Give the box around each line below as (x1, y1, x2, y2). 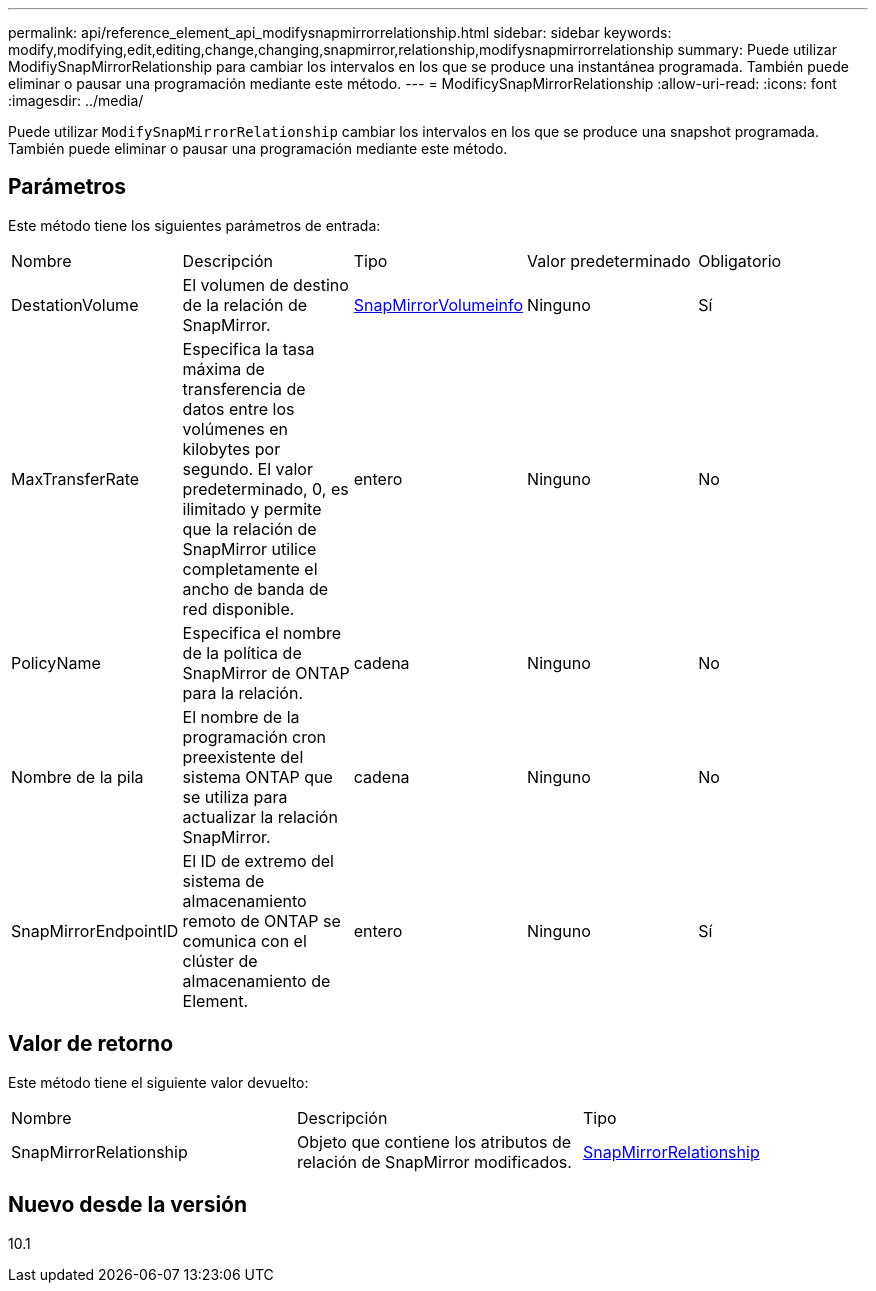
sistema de (182, 870, 265, 891)
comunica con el (182, 930, 307, 951)
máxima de (182, 358, 265, 379)
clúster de (182, 950, 258, 971)
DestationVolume (11, 294, 139, 315)
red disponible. (182, 598, 295, 619)
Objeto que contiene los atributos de (296, 1131, 572, 1152)
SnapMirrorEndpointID (11, 920, 179, 941)
